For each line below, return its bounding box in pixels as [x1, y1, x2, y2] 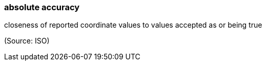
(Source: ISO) [4, 36, 50, 46]
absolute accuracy [4, 2, 80, 12]
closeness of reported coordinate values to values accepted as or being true [4, 20, 262, 30]
